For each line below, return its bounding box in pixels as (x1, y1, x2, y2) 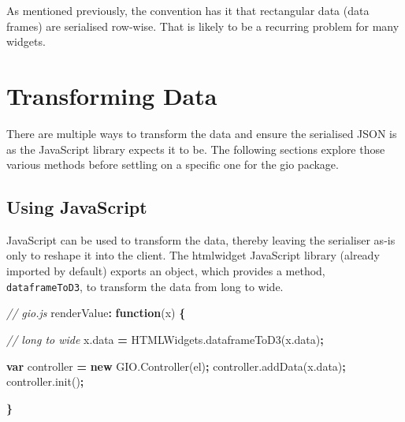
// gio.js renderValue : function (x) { (6, 304, 186, 321)
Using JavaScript (6, 195, 147, 219)
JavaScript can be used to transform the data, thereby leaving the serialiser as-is (6, 231, 396, 248)
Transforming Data (6, 79, 217, 111)
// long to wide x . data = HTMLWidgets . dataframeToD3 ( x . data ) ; (6, 331, 324, 347)
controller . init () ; (6, 373, 84, 390)
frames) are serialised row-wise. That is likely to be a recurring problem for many (6, 17, 399, 34)
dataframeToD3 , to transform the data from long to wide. (6, 278, 284, 294)
